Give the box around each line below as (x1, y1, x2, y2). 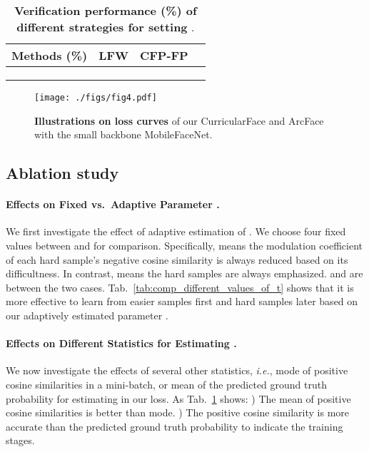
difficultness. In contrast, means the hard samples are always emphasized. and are (6, 266, 363, 281)
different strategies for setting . (16, 19, 195, 35)
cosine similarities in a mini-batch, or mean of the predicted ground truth (6, 376, 328, 391)
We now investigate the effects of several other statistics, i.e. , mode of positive (6, 363, 348, 378)
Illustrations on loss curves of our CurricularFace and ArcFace (34, 113, 324, 128)
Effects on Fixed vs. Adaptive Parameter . (6, 197, 220, 212)
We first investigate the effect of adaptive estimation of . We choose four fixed (6, 224, 346, 239)
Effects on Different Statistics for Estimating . (6, 336, 237, 351)
